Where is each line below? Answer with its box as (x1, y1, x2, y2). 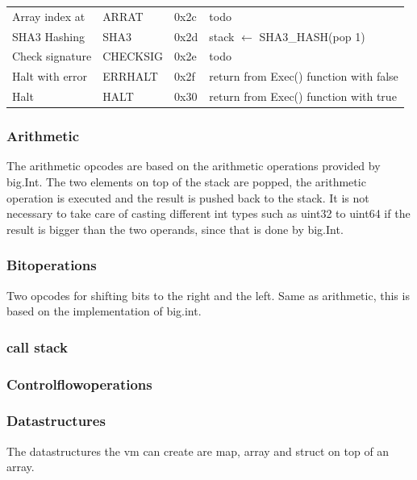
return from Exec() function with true (209, 88, 397, 105)
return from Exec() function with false (209, 68, 398, 85)
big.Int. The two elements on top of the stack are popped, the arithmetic (6, 173, 366, 190)
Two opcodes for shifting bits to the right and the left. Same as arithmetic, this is (6, 286, 410, 303)
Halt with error (12, 68, 88, 85)
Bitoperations (6, 255, 97, 275)
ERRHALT (102, 68, 158, 85)
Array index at (12, 7, 85, 24)
